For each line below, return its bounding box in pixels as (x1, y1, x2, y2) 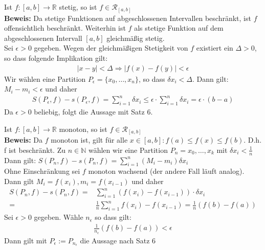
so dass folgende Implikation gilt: (4, 52, 108, 63)
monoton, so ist (59, 123, 107, 134)
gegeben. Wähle (34, 212, 83, 222)
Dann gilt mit (4, 235, 47, 245)
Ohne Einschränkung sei (4, 166, 80, 176)
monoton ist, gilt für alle (51, 134, 128, 145)
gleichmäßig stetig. (106, 32, 165, 43)
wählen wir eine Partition (88, 144, 168, 155)
